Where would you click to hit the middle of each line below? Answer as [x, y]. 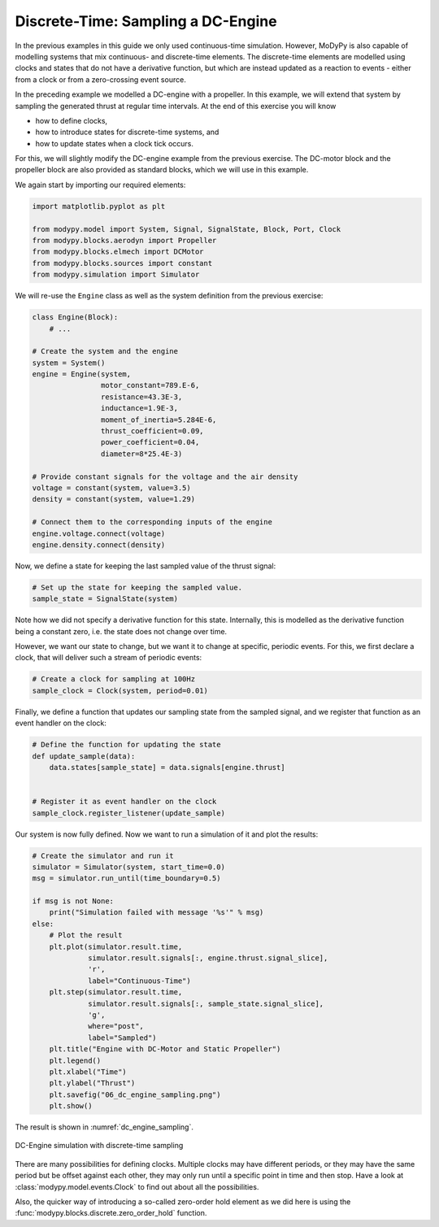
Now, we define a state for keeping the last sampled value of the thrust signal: [146, 566]
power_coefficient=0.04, [150, 442]
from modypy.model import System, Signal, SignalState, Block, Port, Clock [187, 229]
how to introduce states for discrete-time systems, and [127, 132]
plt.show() [71, 1106]
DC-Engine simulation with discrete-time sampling [99, 1146]
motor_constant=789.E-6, [150, 385]
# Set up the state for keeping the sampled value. [137, 587]
